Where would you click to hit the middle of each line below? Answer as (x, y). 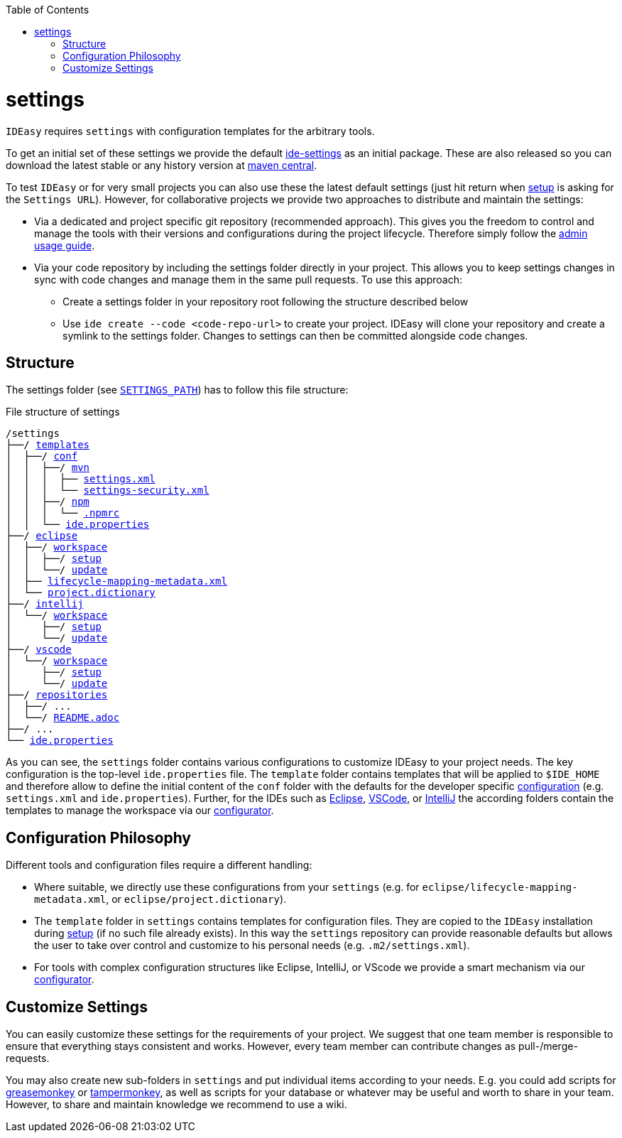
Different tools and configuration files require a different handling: (159, 865)
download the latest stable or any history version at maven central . (162, 165)
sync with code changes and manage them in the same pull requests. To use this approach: (248, 279)
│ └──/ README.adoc (63, 718)
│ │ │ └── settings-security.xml (108, 491)
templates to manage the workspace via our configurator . (140, 811)
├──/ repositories (57, 695)
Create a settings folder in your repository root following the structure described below (266, 301)
